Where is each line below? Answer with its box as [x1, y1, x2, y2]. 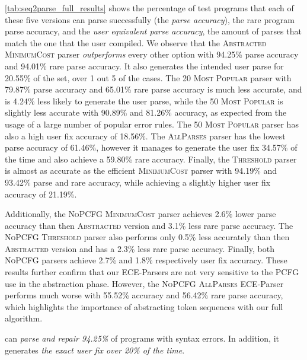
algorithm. [5, 312, 43, 324]
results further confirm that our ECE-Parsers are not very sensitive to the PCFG [5, 266, 299, 278]
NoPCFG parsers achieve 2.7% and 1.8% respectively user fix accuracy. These [5, 254, 287, 266]
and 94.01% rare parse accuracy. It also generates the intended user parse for [5, 59, 284, 72]
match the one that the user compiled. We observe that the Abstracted [5, 36, 267, 49]
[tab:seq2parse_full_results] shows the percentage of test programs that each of [5, 2, 294, 14]
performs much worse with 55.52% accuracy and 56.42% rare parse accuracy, [5, 289, 283, 301]
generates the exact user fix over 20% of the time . [5, 343, 185, 356]
